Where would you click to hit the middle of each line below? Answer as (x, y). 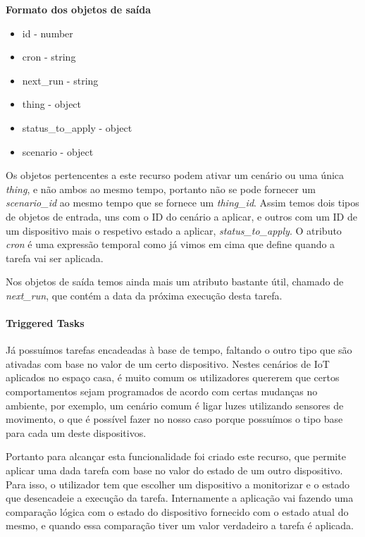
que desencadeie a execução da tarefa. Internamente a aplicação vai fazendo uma (180, 498)
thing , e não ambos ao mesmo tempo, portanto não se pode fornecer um (161, 189)
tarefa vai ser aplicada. (55, 258)
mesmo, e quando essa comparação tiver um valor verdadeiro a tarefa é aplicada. (180, 525)
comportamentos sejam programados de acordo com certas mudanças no (162, 391)
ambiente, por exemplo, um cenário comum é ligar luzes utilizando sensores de (175, 405)
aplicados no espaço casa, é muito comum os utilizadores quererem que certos (173, 377)
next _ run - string (60, 80)
